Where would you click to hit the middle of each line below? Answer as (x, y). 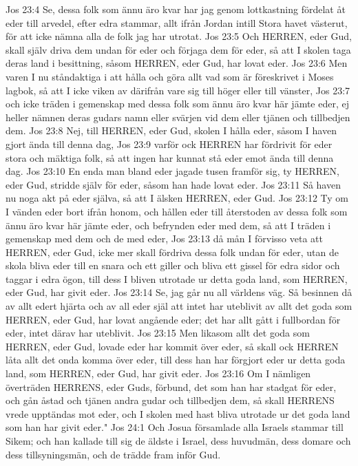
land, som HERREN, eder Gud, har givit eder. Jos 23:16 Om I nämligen (158, 373)
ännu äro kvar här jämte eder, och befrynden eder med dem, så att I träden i (168, 225)
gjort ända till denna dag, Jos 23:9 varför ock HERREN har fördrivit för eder (169, 144)
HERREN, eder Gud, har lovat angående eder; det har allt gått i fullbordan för (173, 319)
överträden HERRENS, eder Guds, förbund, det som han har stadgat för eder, (171, 386)
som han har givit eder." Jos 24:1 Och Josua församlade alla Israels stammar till (175, 427)
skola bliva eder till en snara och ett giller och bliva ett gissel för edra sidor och (173, 265)
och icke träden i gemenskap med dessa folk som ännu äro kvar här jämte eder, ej (177, 104)
